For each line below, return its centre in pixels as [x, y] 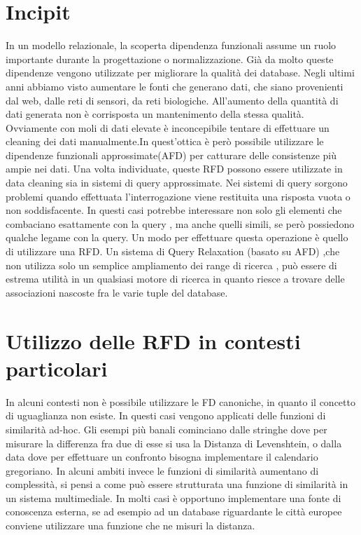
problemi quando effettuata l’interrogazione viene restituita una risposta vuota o [178, 196]
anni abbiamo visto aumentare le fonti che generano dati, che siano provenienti [175, 86]
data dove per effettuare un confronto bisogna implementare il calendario [162, 457]
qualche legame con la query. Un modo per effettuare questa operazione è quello [177, 237]
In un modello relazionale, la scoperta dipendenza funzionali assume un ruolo [171, 45]
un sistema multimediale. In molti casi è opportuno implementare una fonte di [174, 497]
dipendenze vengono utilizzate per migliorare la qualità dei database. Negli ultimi [180, 73]
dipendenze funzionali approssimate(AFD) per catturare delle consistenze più [171, 155]
